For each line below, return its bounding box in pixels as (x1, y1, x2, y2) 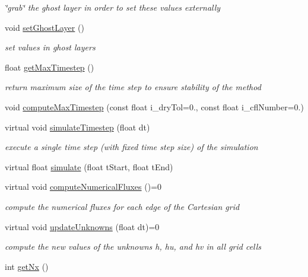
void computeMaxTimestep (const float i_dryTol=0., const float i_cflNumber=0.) (5, 100, 304, 113)
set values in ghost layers (5, 41, 96, 53)
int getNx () (5, 260, 49, 272)
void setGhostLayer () (5, 21, 84, 33)
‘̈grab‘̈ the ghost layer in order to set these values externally (5, 1, 221, 13)
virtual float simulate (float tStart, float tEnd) (5, 160, 173, 173)
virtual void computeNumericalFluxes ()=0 (5, 180, 162, 193)
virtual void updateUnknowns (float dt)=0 (5, 220, 160, 233)
